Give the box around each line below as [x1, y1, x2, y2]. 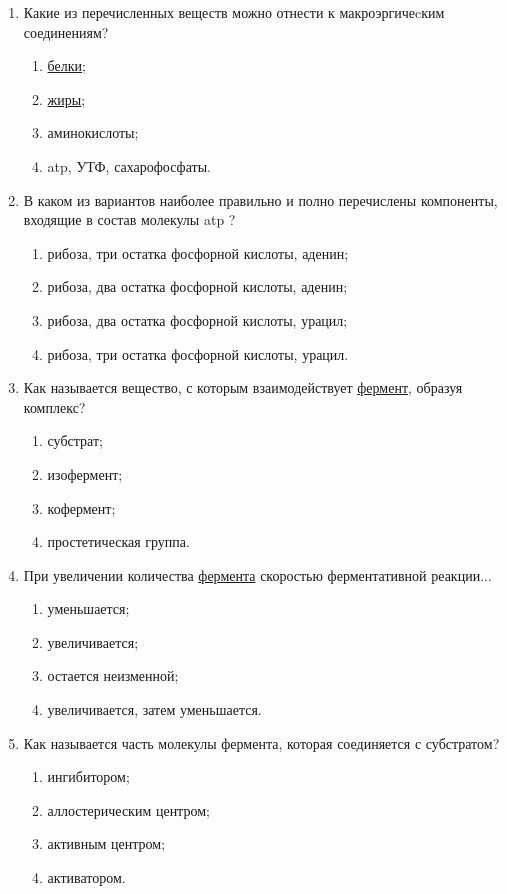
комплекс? [23, 396, 86, 417]
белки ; [47, 55, 86, 76]
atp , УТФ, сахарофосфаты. [47, 155, 211, 176]
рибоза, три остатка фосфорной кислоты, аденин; [47, 242, 349, 263]
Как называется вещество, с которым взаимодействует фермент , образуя [23, 377, 463, 398]
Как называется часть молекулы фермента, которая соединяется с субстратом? [23, 732, 500, 753]
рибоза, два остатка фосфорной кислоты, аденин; [47, 276, 348, 297]
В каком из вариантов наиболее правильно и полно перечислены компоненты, [23, 189, 498, 210]
